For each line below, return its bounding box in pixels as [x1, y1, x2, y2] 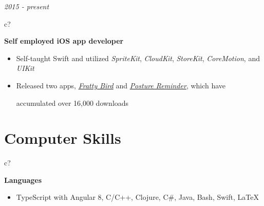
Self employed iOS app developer [4, 35, 124, 46]
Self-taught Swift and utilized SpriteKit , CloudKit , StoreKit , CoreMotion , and [16, 52, 260, 63]
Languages [4, 174, 42, 185]
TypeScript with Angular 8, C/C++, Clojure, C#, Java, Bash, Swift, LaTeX [16, 192, 259, 202]
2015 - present [4, 1, 49, 11]
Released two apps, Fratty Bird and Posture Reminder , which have [16, 80, 226, 90]
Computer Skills [4, 127, 121, 148]
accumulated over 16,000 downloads [16, 97, 129, 108]
